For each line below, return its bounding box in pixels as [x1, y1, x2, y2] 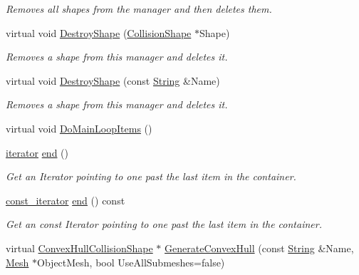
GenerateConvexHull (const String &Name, [165, 240, 354, 255]
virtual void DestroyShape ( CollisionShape [6, 25, 192, 40]
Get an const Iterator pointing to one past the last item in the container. [6, 217, 322, 232]
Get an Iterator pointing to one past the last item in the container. [6, 169, 296, 184]
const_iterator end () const [6, 192, 125, 207]
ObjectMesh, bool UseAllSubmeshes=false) [37, 254, 225, 269]
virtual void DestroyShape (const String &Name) [6, 73, 220, 88]
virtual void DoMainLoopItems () [6, 120, 152, 135]
